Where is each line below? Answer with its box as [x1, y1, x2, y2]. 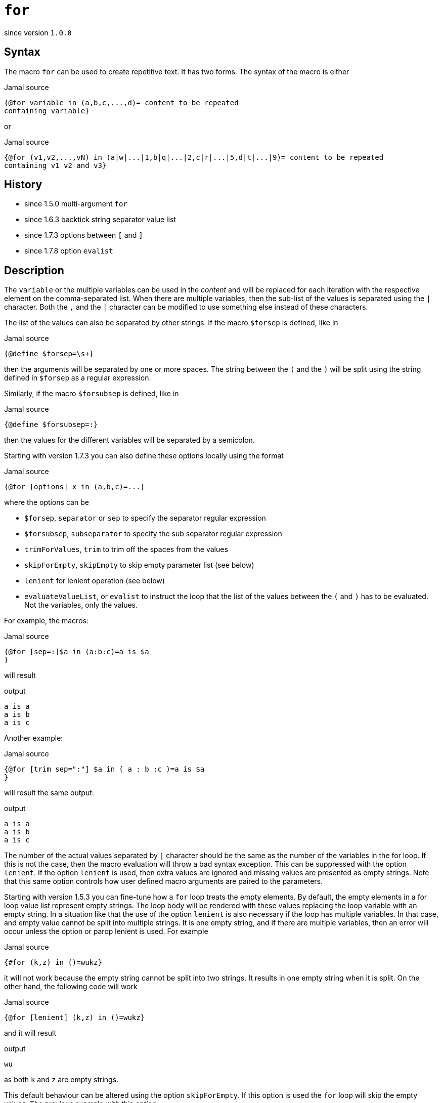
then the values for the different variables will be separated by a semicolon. [4, 436, 255, 445]
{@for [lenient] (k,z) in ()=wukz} [4, 1013, 145, 1022]
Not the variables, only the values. [24, 601, 138, 610]
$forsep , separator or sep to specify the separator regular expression [24, 514, 266, 523]
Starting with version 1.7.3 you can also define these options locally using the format [4, 451, 284, 460]
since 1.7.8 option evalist [24, 246, 113, 256]
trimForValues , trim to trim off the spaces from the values [24, 545, 228, 554]
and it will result [4, 1029, 57, 1038]
